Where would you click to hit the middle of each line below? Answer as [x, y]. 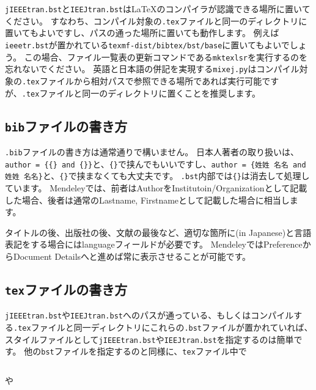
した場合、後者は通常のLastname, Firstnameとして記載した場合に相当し [147, 200]
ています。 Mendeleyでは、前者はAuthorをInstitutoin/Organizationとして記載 [156, 187]
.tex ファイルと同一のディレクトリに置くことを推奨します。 [141, 93]
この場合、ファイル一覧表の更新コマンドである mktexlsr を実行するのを [166, 57]
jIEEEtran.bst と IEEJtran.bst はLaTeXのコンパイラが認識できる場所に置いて [158, 9]
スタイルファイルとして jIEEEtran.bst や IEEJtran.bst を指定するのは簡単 [149, 339]
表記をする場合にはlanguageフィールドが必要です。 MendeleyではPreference [154, 244]
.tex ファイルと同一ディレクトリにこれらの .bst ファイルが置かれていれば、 [163, 327]
